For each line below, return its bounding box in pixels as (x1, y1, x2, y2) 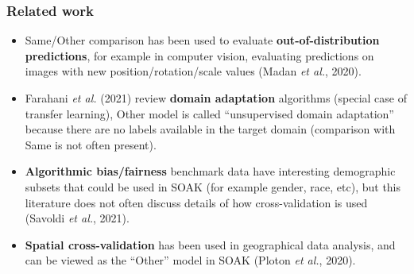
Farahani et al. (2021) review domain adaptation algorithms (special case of (25, 90, 408, 106)
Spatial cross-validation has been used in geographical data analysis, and (25, 236, 396, 253)
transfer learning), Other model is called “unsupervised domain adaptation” (25, 105, 394, 122)
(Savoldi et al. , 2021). (25, 210, 130, 226)
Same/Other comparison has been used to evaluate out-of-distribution (25, 32, 380, 48)
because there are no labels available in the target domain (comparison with (25, 121, 396, 137)
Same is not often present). (25, 136, 157, 152)
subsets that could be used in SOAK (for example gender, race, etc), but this (25, 178, 401, 195)
